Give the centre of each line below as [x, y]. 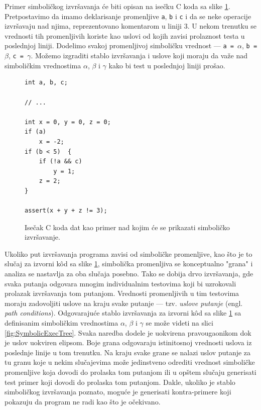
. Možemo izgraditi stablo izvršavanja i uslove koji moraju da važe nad [139, 56]
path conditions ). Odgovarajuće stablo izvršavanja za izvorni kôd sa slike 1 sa [123, 313]
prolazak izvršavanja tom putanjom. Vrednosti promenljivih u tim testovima [122, 293]
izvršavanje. [42, 237]
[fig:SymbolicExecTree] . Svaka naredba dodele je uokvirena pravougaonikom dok [128, 332]
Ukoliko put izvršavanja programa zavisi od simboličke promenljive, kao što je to [128, 253]
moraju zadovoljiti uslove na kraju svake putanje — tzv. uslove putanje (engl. [124, 303]
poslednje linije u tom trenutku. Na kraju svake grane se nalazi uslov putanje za [128, 352]
